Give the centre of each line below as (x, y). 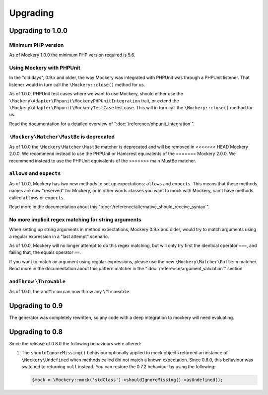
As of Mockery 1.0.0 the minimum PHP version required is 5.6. (72, 55)
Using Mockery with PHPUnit (45, 68)
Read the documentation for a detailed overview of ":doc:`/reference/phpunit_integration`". (102, 124)
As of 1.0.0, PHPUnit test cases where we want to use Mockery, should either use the (96, 94)
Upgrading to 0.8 (36, 332)
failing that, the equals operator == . (45, 252)
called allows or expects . (37, 197)
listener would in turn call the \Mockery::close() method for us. (77, 84)
